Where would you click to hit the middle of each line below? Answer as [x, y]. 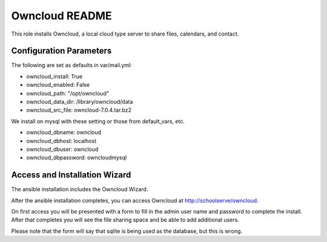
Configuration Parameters [61, 51]
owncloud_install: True [54, 76]
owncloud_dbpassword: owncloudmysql [77, 158]
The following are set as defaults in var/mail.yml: [72, 65]
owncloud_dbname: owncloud [64, 132]
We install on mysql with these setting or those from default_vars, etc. [98, 121]
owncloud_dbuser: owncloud [62, 149]
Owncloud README [61, 16]
